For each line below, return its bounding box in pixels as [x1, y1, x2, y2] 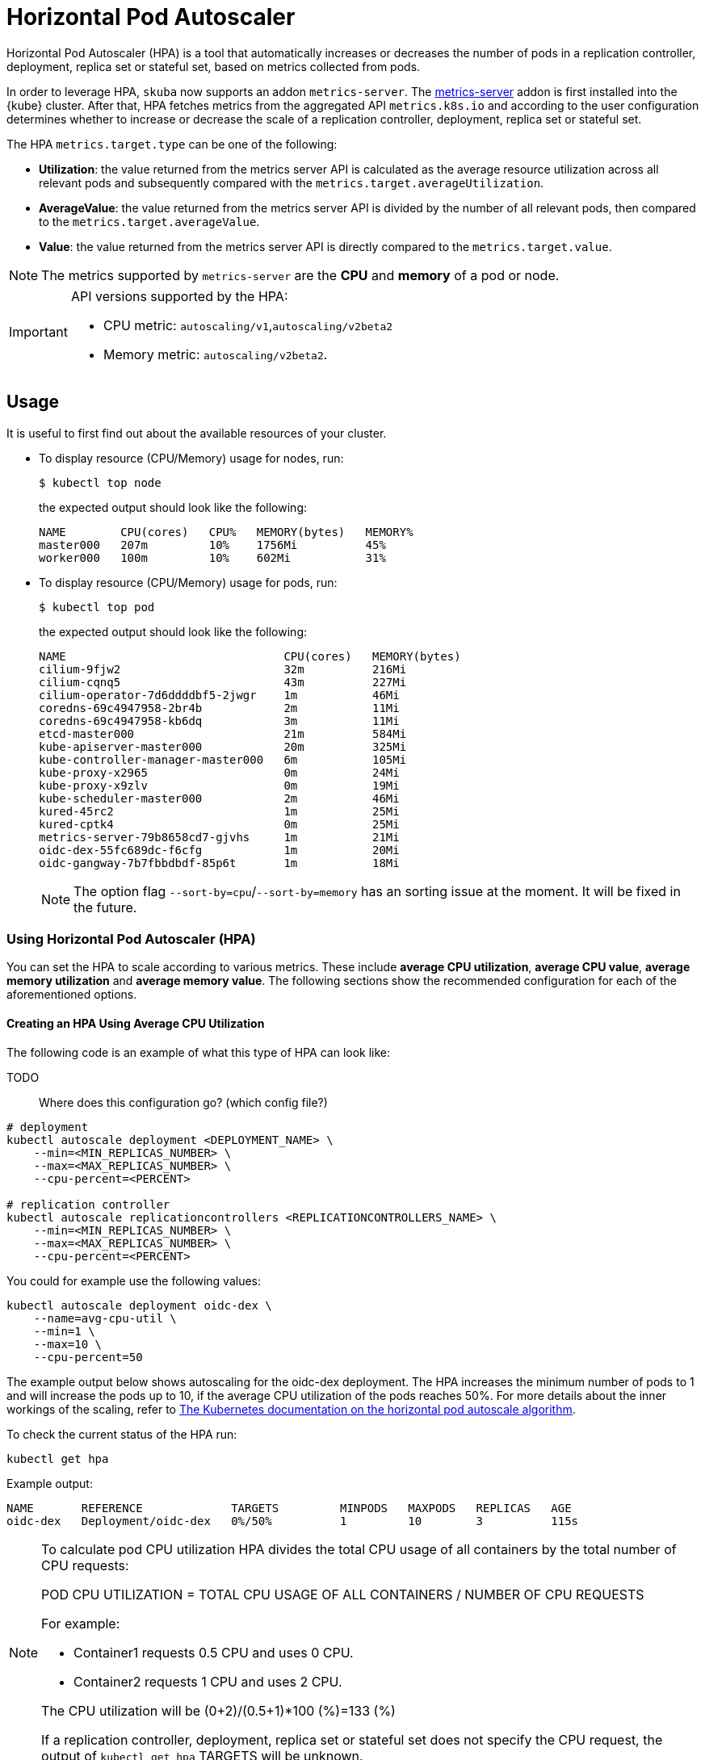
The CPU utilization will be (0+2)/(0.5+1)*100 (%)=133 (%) [41, 1702, 396, 1719]
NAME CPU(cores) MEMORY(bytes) [39, 649, 461, 663]
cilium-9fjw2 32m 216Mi [39, 662, 407, 676]
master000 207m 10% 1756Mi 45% [39, 538, 386, 551]
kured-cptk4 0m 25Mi [39, 817, 400, 831]
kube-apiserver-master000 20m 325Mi [39, 740, 407, 753]
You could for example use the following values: [6, 1273, 262, 1288]
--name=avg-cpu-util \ [33, 1311, 177, 1325]
